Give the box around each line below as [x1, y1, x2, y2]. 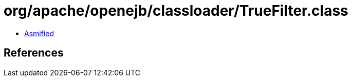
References [4, 46, 64, 60]
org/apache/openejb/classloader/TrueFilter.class [4, 2, 348, 19]
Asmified [24, 29, 54, 38]
